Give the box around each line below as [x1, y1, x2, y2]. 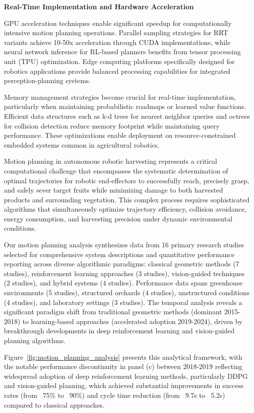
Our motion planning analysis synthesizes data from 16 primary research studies [4, 239, 244, 250]
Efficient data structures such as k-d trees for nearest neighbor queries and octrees [4, 110, 250, 121]
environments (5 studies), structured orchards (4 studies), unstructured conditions [4, 287, 250, 298]
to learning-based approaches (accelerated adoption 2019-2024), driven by [22, 316, 243, 326]
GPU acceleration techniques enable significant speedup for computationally [4, 18, 232, 28]
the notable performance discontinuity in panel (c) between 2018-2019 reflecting [4, 361, 243, 371]
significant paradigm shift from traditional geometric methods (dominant [4, 306, 222, 317]
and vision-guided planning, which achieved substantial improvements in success [4, 380, 244, 391]
